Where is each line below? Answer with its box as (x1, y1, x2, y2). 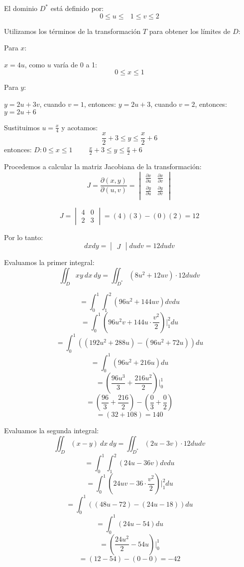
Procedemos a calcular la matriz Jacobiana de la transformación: (4, 161, 202, 172)
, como (24, 59, 45, 69)
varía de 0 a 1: (53, 59, 98, 69)
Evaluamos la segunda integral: (4, 425, 99, 436)
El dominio (4, 3, 38, 13)
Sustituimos (4, 122, 40, 132)
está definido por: (50, 3, 104, 13)
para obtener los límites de (149, 25, 231, 36)
